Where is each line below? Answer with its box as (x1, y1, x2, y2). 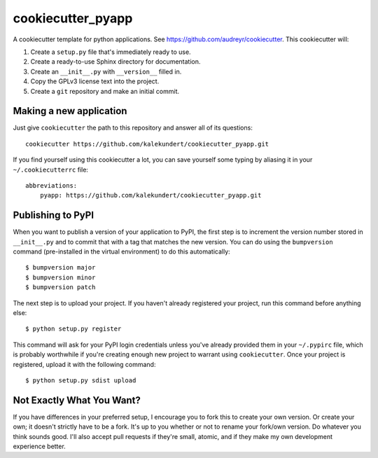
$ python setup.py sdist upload (25, 376, 136, 384)
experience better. (13, 442, 66, 451)
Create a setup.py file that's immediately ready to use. (30, 48, 192, 56)
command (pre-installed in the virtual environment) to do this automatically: (13, 247, 230, 256)
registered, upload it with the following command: (13, 360, 156, 368)
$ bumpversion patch (25, 284, 96, 291)
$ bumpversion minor (25, 273, 96, 282)
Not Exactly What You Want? (13, 394, 141, 406)
